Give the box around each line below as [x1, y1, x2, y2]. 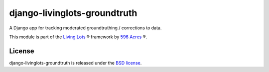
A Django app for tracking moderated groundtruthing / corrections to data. [9, 25, 162, 31]
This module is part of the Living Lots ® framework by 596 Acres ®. [9, 34, 147, 40]
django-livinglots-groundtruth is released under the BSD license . [9, 60, 142, 66]
